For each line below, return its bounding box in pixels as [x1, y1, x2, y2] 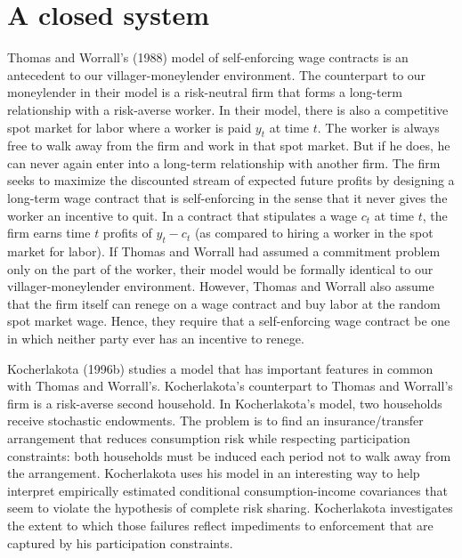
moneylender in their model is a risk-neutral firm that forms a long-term [7, 83, 402, 101]
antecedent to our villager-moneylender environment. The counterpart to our [7, 65, 426, 84]
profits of [102, 223, 152, 242]
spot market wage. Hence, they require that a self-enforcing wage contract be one [7, 311, 450, 330]
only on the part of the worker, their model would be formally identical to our [7, 259, 434, 278]
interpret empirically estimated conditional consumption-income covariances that [7, 481, 449, 499]
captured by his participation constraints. [7, 533, 233, 552]
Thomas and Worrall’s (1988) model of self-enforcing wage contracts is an [7, 48, 409, 67]
